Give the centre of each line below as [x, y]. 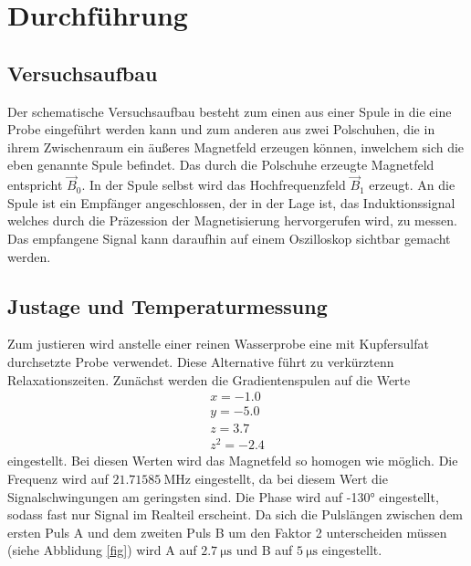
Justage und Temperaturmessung [167, 305]
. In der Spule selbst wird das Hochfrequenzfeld [214, 185]
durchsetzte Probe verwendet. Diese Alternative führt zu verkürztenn [201, 361]
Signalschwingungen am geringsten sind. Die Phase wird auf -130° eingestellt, [223, 496]
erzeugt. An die [412, 185]
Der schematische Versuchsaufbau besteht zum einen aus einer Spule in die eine [230, 111]
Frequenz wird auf [58, 478]
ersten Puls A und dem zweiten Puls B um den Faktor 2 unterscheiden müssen [227, 532]
